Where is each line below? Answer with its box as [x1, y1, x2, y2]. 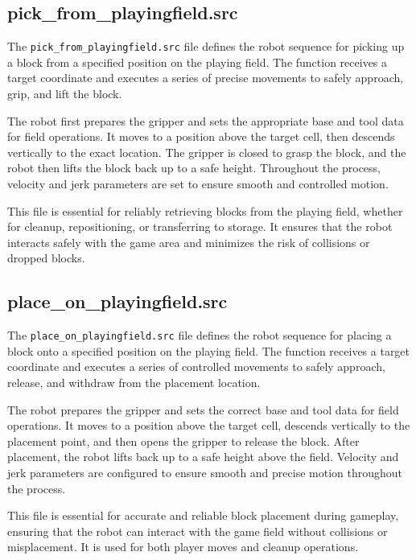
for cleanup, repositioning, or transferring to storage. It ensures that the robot [7, 218, 393, 235]
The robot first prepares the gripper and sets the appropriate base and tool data [7, 112, 404, 129]
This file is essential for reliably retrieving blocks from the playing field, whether [7, 202, 403, 219]
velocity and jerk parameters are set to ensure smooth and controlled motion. [7, 175, 389, 192]
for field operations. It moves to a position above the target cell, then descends [7, 128, 395, 145]
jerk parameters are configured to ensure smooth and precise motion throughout [7, 464, 403, 480]
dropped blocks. [7, 249, 85, 266]
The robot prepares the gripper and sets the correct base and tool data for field [7, 401, 399, 418]
